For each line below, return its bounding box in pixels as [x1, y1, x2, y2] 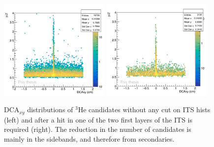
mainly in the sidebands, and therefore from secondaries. [4, 133, 175, 144]
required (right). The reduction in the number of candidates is [4, 124, 191, 134]
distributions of [27, 104, 73, 115]
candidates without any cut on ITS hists [89, 104, 211, 115]
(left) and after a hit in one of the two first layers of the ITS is [4, 114, 192, 124]
